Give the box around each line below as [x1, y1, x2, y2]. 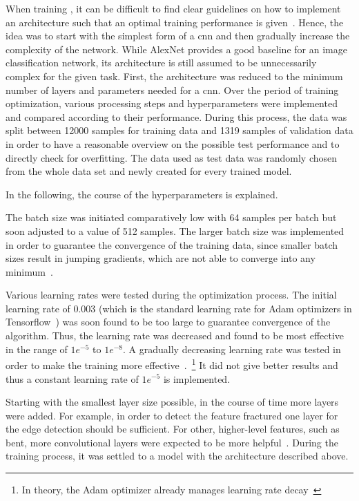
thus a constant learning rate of [6, 371, 139, 386]
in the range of [6, 341, 68, 356]
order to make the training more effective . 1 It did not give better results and [6, 356, 338, 372]
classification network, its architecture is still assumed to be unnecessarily [6, 55, 317, 70]
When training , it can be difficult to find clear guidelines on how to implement [6, 1, 341, 15]
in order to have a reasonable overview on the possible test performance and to [6, 136, 340, 151]
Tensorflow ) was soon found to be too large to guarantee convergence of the [6, 314, 331, 329]
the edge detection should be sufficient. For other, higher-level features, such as [6, 422, 340, 436]
